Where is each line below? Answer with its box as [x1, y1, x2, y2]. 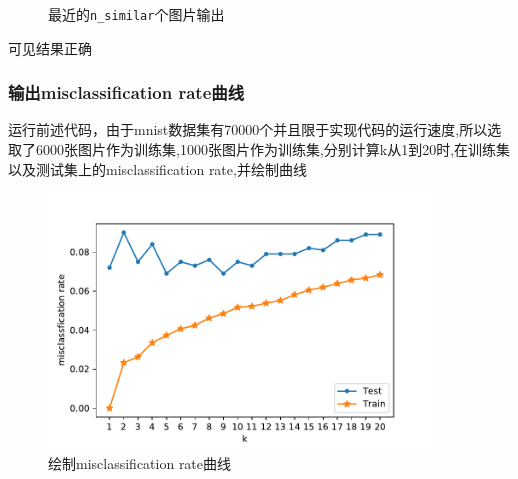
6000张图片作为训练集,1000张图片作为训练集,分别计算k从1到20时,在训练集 [35, 139, 511, 160]
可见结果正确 [8, 37, 92, 58]
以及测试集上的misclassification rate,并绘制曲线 [8, 158, 307, 179]
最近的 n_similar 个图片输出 [48, 4, 225, 24]
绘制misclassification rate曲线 [48, 452, 232, 473]
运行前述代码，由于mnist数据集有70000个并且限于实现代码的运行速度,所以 [8, 119, 488, 140]
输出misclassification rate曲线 [8, 80, 244, 105]
